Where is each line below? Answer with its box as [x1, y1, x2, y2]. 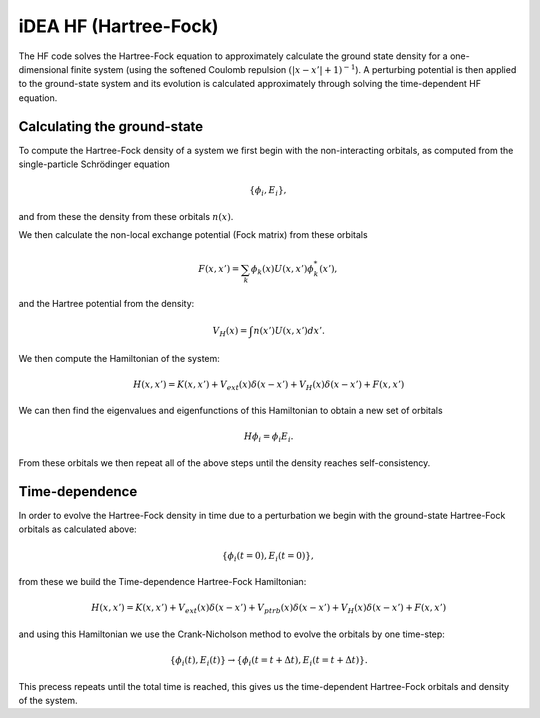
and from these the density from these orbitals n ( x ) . [18, 210, 234, 222]
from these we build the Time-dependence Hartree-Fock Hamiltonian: [18, 576, 307, 588]
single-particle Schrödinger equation [18, 158, 170, 170]
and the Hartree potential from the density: [18, 298, 195, 310]
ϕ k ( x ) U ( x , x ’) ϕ [250, 263, 315, 277]
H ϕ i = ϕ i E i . [243, 431, 294, 445]
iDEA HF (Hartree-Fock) [18, 15, 219, 37]
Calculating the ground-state [18, 118, 204, 135]
